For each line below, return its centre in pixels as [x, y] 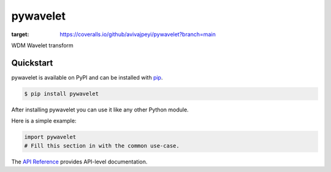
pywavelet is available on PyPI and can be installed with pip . [87, 77]
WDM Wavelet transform [42, 45]
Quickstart [32, 63]
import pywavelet [50, 137]
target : [20, 34]
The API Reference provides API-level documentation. [79, 162]
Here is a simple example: [44, 121]
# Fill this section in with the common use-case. [102, 146]
